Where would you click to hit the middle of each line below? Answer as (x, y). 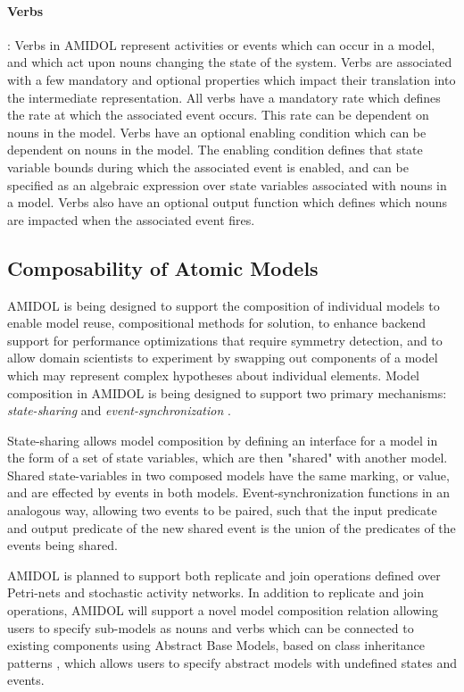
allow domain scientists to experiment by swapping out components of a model (223, 358)
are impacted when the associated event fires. (131, 219)
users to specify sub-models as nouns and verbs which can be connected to (211, 627)
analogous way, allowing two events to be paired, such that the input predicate (222, 510)
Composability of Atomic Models (163, 267)
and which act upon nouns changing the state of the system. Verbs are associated (230, 62)
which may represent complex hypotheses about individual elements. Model (213, 375)
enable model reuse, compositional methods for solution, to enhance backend (216, 323)
